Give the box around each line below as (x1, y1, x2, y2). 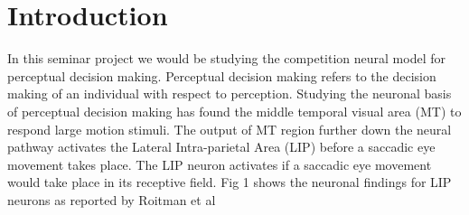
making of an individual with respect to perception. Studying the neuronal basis (7, 84, 452, 103)
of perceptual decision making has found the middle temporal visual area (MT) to (7, 101, 462, 120)
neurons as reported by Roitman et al (7, 190, 216, 209)
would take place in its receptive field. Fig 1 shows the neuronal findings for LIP (7, 173, 452, 192)
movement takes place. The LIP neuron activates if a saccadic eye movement (7, 154, 432, 173)
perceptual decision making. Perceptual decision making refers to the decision (7, 66, 436, 85)
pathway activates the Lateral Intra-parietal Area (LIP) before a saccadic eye (7, 137, 436, 156)
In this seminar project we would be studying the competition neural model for (7, 49, 446, 68)
